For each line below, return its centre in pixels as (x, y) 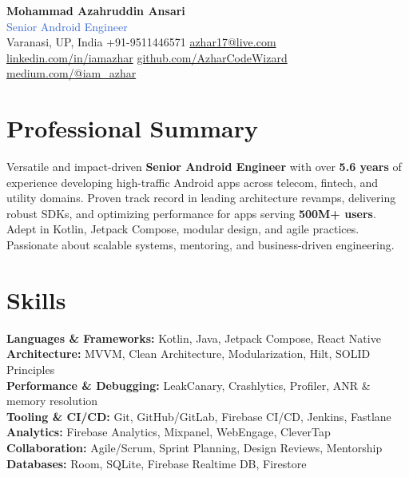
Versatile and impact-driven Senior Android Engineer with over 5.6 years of (204, 167)
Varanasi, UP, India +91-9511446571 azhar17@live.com (141, 42)
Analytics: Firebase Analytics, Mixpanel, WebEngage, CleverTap (169, 432)
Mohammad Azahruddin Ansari (96, 10)
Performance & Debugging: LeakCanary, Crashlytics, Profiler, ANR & (189, 385)
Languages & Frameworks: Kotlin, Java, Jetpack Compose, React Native (194, 338)
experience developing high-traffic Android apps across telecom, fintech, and (193, 182)
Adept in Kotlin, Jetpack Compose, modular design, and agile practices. (183, 229)
